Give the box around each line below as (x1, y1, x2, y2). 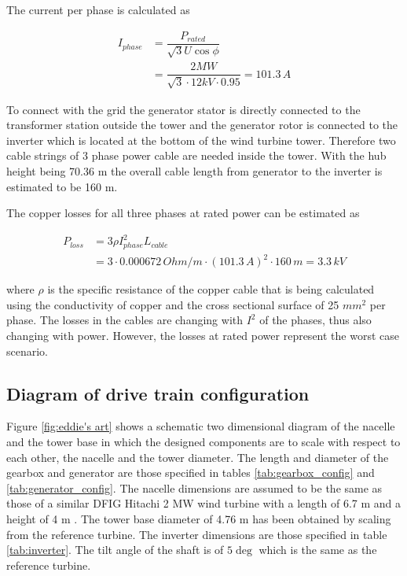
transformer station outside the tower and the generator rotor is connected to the (6, 116, 398, 133)
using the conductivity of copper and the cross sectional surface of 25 (6, 296, 339, 312)
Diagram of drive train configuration (6, 381, 310, 405)
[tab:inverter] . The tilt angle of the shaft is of (6, 541, 224, 558)
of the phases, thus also (259, 312, 372, 328)
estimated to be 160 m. (6, 178, 118, 194)
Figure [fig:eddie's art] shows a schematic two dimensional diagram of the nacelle (6, 418, 395, 434)
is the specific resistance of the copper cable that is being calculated (47, 281, 375, 297)
